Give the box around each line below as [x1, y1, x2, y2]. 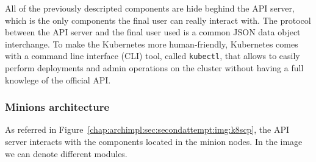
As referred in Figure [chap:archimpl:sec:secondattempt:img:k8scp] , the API [5, 123, 290, 136]
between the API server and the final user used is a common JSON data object [5, 26, 301, 38]
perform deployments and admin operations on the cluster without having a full [5, 62, 304, 74]
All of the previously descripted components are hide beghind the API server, [5, 2, 295, 14]
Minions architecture [5, 99, 110, 114]
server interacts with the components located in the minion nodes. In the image [5, 135, 303, 148]
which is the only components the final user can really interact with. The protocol [5, 13, 311, 26]
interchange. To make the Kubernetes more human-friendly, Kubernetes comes [5, 37, 298, 50]
